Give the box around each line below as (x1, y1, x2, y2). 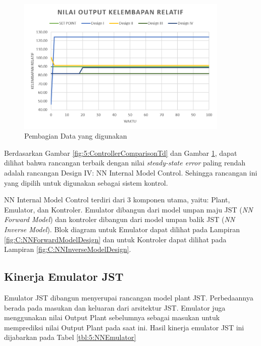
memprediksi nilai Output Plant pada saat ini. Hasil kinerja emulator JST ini (4, 322, 244, 332)
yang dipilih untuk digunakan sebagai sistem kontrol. (4, 177, 168, 188)
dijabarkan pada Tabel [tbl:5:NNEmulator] (4, 332, 136, 342)
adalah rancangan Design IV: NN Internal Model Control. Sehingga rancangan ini (4, 167, 257, 178)
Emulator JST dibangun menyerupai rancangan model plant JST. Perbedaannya (4, 292, 253, 302)
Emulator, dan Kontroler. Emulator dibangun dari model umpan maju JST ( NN (4, 204, 253, 214)
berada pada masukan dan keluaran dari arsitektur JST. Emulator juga (4, 302, 226, 313)
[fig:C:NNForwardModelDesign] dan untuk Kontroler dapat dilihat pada (4, 234, 227, 244)
